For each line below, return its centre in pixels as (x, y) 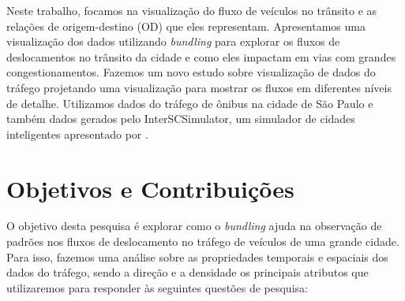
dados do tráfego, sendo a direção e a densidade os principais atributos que (187, 272)
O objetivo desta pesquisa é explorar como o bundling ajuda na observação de (194, 226)
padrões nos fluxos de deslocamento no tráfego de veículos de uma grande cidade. (203, 242)
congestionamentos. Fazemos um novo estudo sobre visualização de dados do (191, 72)
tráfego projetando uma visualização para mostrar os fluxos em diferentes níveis (199, 87)
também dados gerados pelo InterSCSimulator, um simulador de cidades (181, 119)
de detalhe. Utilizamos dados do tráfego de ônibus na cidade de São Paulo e (190, 103)
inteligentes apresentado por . (77, 134)
